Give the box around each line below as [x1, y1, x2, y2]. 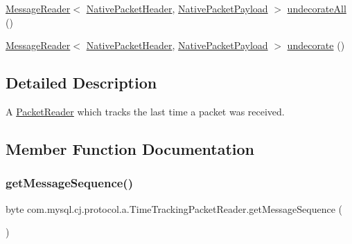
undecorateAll [287, 1, 346, 15]
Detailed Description [6, 72, 157, 93]
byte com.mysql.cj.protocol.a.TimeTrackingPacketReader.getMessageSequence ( [6, 201, 343, 216]
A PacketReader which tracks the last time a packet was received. [6, 104, 285, 118]
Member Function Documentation [6, 138, 255, 159]
